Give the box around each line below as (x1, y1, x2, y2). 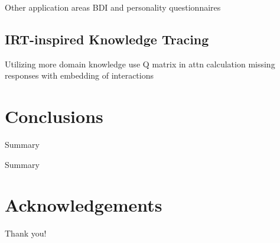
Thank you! (5, 227, 47, 239)
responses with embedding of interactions (5, 69, 154, 82)
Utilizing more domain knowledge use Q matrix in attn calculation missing (5, 57, 275, 70)
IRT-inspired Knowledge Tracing (5, 30, 209, 48)
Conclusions (5, 104, 103, 128)
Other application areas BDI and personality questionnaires (5, 1, 221, 13)
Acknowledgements (5, 193, 162, 217)
